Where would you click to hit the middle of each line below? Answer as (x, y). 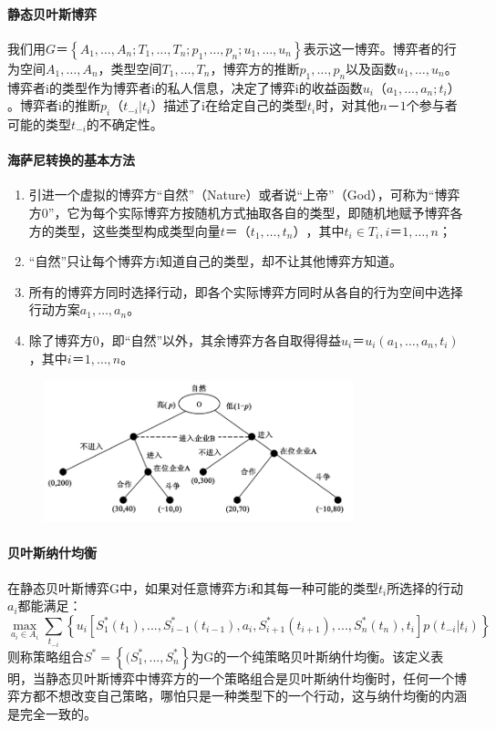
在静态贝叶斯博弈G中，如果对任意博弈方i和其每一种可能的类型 (193, 587)
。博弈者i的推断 (54, 105)
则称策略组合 (46, 656)
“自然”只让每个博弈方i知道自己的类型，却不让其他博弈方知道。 (215, 261)
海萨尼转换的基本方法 (71, 160)
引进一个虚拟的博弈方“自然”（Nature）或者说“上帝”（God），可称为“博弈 (244, 195)
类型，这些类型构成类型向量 (137, 230)
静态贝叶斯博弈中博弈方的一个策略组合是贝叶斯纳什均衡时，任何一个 (249, 678)
